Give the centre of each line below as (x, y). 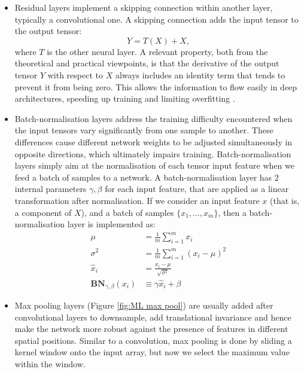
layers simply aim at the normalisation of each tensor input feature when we (154, 165)
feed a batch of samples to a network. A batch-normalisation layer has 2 (147, 177)
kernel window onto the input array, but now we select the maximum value (152, 352)
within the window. (50, 364)
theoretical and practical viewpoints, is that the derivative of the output (147, 63)
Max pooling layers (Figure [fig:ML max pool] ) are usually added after (144, 305)
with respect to (75, 74)
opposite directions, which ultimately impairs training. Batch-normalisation (153, 153)
